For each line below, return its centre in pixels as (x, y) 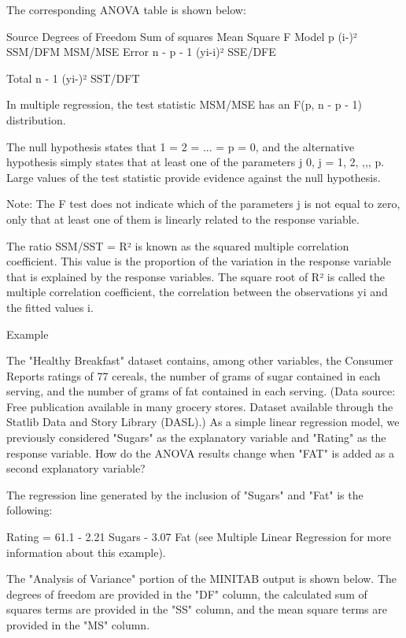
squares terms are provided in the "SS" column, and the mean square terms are (197, 609)
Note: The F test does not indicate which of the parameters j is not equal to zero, (203, 204)
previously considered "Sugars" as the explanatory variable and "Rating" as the (196, 438)
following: (30, 510)
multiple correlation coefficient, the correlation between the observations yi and (197, 292)
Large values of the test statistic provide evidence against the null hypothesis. (194, 177)
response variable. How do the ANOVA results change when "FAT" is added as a (201, 453)
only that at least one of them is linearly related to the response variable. (183, 219)
